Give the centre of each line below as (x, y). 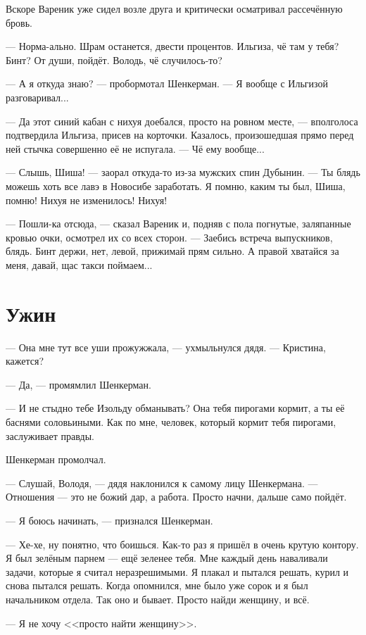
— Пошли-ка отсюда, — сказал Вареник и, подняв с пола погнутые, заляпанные (178, 224)
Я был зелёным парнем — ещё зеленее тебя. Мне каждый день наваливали (167, 558)
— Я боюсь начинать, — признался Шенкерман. (109, 520)
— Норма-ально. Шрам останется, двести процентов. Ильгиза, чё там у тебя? (172, 46)
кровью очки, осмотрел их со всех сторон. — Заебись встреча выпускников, (169, 237)
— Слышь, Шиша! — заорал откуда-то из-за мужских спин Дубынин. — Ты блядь (183, 172)
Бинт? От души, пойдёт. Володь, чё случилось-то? (114, 59)
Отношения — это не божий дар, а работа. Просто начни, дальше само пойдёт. (176, 497)
